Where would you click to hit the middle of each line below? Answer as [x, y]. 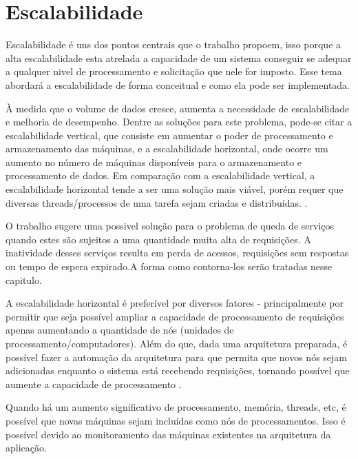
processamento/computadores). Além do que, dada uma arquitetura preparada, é [177, 343]
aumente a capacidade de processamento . [94, 384]
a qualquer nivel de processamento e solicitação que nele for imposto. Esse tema [174, 71]
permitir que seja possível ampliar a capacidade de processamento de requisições [175, 316]
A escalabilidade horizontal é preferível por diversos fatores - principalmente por [175, 303]
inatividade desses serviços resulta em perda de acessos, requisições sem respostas [177, 253]
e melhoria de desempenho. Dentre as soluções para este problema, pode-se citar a [179, 122]
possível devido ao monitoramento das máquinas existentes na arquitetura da [168, 434]
